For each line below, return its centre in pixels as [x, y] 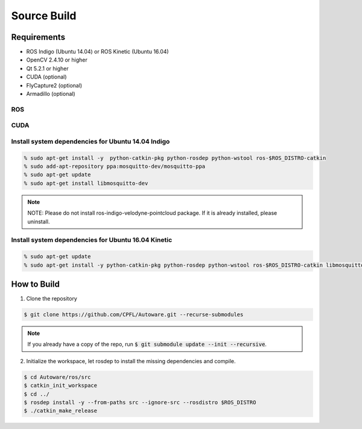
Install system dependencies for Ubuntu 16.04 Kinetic [92, 240]
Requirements [38, 37]
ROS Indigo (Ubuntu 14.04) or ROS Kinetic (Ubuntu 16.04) [97, 52]
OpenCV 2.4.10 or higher [57, 60]
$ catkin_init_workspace [61, 386]
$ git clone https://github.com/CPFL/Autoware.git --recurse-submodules [134, 315]
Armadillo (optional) [51, 94]
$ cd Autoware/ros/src [57, 377]
